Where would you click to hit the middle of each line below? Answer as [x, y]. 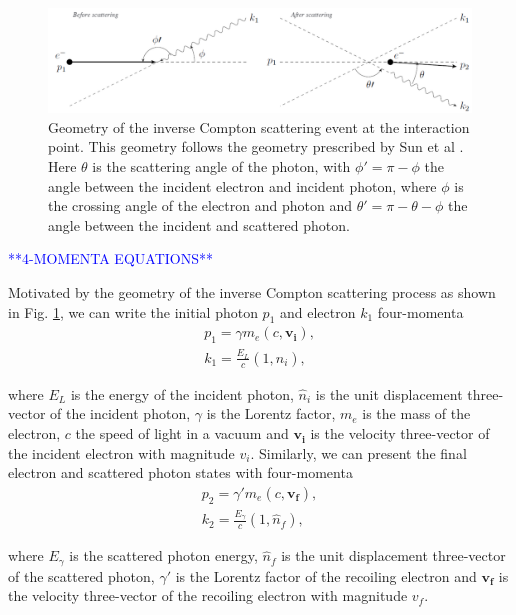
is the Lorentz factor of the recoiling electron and [326, 575]
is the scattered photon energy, [163, 555]
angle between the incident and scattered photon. [199, 224]
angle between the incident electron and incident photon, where [242, 185]
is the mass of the [416, 413]
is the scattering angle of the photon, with [221, 165]
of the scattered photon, [81, 575]
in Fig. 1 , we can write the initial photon [133, 311]
